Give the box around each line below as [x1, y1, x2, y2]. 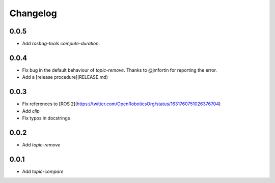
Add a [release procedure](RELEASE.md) [22, 74, 108, 80]
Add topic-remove [22, 141, 61, 147]
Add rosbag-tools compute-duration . [22, 41, 100, 47]
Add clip [22, 108, 40, 114]
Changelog [9, 8, 57, 19]
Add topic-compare [22, 168, 64, 174]
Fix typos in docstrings [22, 115, 70, 121]
